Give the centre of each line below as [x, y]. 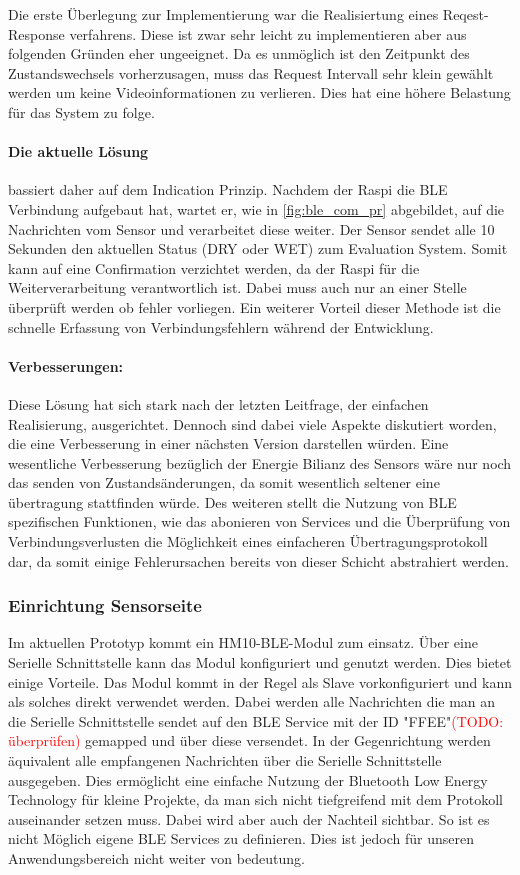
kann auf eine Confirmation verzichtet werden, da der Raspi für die [214, 267]
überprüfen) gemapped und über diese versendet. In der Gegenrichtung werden [249, 740]
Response [36, 33]
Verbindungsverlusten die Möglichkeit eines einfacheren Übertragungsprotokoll [248, 541]
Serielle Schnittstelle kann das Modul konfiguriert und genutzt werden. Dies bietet [260, 662]
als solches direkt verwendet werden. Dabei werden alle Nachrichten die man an [252, 701]
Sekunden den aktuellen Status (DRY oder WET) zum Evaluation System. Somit [258, 248]
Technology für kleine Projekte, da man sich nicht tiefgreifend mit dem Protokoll [255, 799]
